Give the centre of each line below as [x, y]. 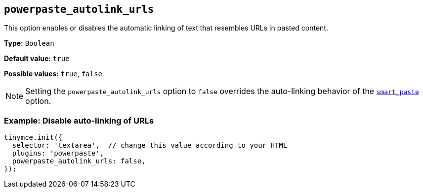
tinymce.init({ [33, 138]
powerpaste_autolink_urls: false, [79, 161]
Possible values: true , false [53, 74]
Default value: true [37, 59]
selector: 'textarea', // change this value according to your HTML [150, 145]
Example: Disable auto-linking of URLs [79, 120]
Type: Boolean [29, 43]
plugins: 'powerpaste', [58, 153]
